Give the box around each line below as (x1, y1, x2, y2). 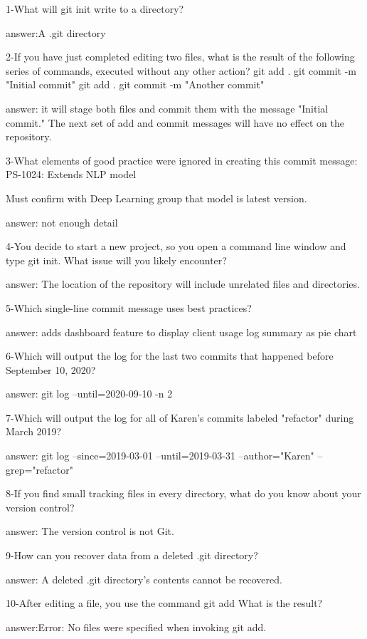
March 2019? (6, 424, 62, 439)
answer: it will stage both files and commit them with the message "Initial (6, 100, 329, 115)
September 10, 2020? (6, 362, 96, 377)
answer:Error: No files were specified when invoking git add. (6, 619, 267, 634)
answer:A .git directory (6, 25, 106, 40)
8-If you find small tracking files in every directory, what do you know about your (6, 486, 361, 501)
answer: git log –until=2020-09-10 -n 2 (6, 386, 173, 401)
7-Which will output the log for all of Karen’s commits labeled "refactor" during (6, 410, 354, 425)
